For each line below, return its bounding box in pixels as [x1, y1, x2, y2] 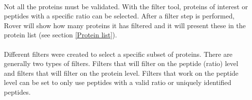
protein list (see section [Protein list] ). [4, 30, 117, 40]
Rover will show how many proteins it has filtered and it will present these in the [4, 20, 246, 30]
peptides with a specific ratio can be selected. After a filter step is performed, [4, 11, 234, 21]
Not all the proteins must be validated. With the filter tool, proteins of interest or [4, 1, 248, 11]
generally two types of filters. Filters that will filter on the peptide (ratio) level [4, 58, 238, 68]
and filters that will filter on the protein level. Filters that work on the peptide [4, 67, 239, 78]
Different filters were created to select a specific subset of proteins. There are [4, 49, 233, 59]
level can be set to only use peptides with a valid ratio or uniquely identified [4, 77, 232, 87]
